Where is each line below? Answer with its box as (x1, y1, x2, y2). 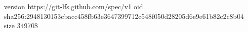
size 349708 (4, 20, 38, 31)
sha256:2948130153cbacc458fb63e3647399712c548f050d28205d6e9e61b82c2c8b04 (4, 11, 244, 21)
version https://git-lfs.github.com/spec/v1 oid (4, 1, 143, 11)
